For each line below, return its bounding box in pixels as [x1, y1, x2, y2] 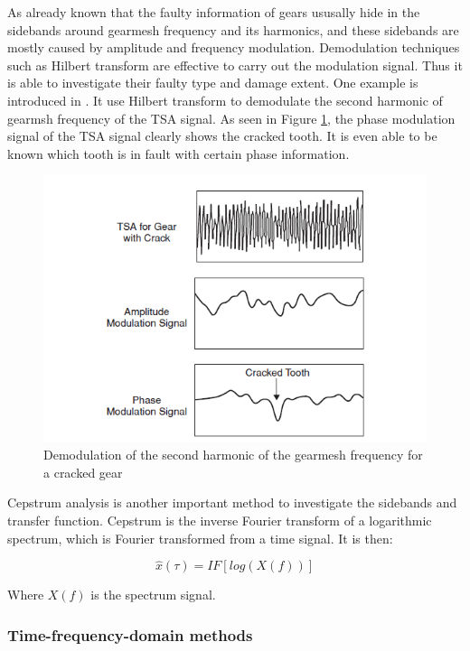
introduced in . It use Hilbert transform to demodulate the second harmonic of [7, 90, 443, 109]
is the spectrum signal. [90, 585, 216, 604]
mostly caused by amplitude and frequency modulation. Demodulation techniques [7, 38, 460, 57]
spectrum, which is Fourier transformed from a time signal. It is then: [7, 528, 393, 547]
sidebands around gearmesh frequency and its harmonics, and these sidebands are [7, 20, 459, 39]
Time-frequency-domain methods [7, 623, 253, 646]
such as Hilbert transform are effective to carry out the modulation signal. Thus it [7, 55, 463, 74]
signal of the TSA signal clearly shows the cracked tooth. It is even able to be [7, 126, 437, 145]
